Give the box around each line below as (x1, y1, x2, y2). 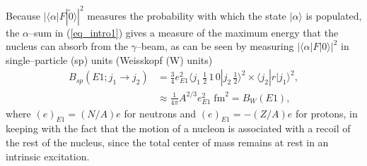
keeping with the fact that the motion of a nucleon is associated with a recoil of (6, 121, 351, 136)
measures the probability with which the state (87, 8, 286, 23)
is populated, (305, 8, 362, 23)
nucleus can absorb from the (6, 39, 128, 53)
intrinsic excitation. (6, 148, 90, 163)
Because (6, 8, 40, 23)
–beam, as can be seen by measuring (136, 39, 294, 53)
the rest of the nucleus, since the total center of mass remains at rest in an (6, 135, 329, 150)
